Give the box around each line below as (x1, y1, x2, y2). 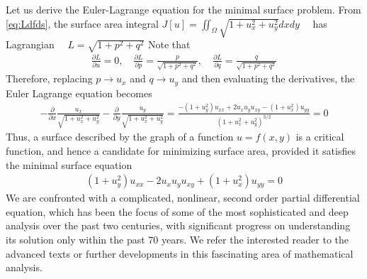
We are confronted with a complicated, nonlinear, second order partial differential (6, 190, 360, 205)
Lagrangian (6, 37, 55, 52)
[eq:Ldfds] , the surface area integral (6, 16, 159, 31)
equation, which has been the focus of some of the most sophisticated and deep (6, 204, 349, 219)
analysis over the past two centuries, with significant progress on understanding (6, 218, 351, 233)
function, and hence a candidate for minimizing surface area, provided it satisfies (6, 143, 356, 158)
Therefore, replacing (6, 71, 93, 86)
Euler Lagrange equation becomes (6, 85, 152, 100)
